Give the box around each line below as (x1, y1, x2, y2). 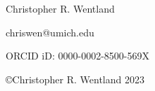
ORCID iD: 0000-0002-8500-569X (6, 48, 149, 63)
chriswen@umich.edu (6, 24, 94, 39)
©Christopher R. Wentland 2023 (6, 71, 144, 86)
